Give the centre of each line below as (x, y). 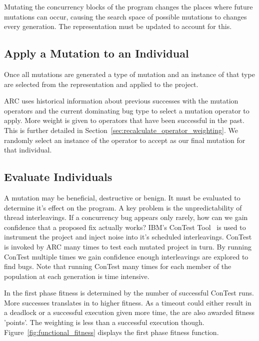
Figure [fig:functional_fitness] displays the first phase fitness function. (111, 332)
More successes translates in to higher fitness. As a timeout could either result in (128, 302)
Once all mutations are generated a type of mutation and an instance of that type (129, 74)
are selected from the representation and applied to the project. (101, 84)
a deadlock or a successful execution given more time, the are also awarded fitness (129, 312)
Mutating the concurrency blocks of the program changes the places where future (128, 6)
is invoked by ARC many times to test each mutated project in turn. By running (128, 246)
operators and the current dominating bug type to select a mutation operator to (127, 110)
